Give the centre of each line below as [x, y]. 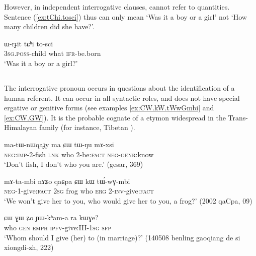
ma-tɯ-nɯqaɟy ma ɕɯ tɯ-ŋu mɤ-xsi [59, 144]
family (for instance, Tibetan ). [87, 127]
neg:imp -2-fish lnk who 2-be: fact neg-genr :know [79, 154]
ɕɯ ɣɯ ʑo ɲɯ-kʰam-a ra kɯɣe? [51, 217]
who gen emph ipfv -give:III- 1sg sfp [58, 228]
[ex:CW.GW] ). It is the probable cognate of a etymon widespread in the [115, 117]
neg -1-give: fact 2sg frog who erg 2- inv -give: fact [79, 191]
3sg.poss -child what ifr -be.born [53, 53]
